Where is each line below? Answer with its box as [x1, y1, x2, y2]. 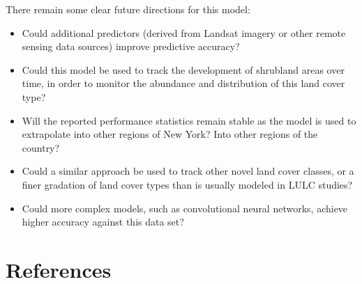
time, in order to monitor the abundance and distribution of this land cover [22, 76, 345, 90]
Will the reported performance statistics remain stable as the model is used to [22, 113, 356, 127]
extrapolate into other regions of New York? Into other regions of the [22, 127, 318, 141]
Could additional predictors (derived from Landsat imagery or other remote [22, 25, 346, 40]
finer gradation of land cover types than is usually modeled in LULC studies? [22, 177, 353, 191]
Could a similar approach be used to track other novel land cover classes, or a [22, 164, 354, 178]
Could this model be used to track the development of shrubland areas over [22, 62, 345, 77]
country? [22, 140, 60, 155]
